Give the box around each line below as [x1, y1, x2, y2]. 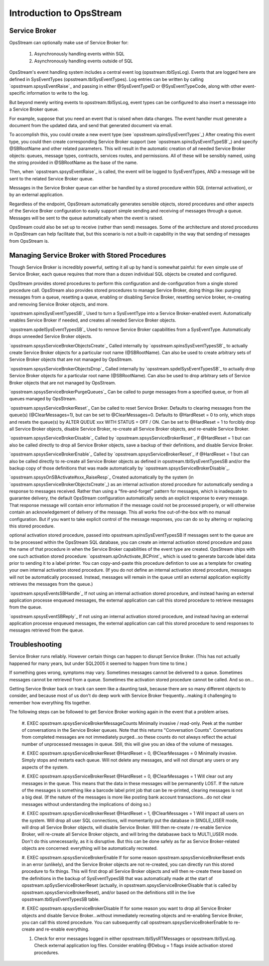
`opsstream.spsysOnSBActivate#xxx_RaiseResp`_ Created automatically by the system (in [9, 474, 194, 481]
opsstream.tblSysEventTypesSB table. [21, 896, 100, 902]
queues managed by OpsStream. [9, 396, 77, 402]
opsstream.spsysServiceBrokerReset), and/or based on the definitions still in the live [21, 889, 195, 895]
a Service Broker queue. [9, 106, 59, 112]
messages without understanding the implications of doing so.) [21, 801, 151, 807]
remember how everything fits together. [9, 699, 91, 705]
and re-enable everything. [35, 926, 90, 932]
